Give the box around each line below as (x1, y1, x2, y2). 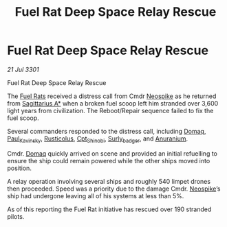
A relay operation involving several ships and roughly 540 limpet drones (7, 177, 211, 185)
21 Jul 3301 (7, 65, 39, 73)
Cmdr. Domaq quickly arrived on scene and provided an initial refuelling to (7, 149, 218, 158)
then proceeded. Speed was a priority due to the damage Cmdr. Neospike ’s (7, 184, 221, 193)
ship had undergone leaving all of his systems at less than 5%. (7, 191, 184, 200)
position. (7, 164, 32, 172)
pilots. (7, 212, 25, 220)
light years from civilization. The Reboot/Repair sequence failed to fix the (7, 106, 214, 115)
